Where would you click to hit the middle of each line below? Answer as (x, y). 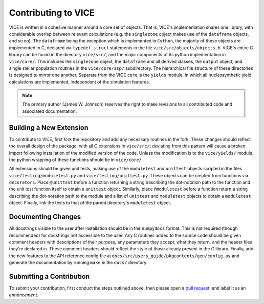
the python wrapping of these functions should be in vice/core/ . (76, 160)
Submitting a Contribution (49, 276)
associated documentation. (50, 111)
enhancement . (24, 295)
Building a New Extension (49, 128)
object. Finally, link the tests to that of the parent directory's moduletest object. (90, 203)
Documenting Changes (45, 217)
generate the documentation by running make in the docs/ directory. (78, 263)
